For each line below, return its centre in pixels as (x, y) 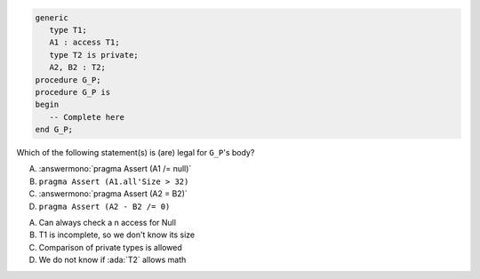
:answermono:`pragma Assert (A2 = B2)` (113, 194)
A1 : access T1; (84, 43)
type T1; (68, 30)
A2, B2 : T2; (78, 68)
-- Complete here (87, 117)
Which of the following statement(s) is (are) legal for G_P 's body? (136, 153)
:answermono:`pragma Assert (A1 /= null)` (115, 169)
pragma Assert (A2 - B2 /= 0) (104, 206)
